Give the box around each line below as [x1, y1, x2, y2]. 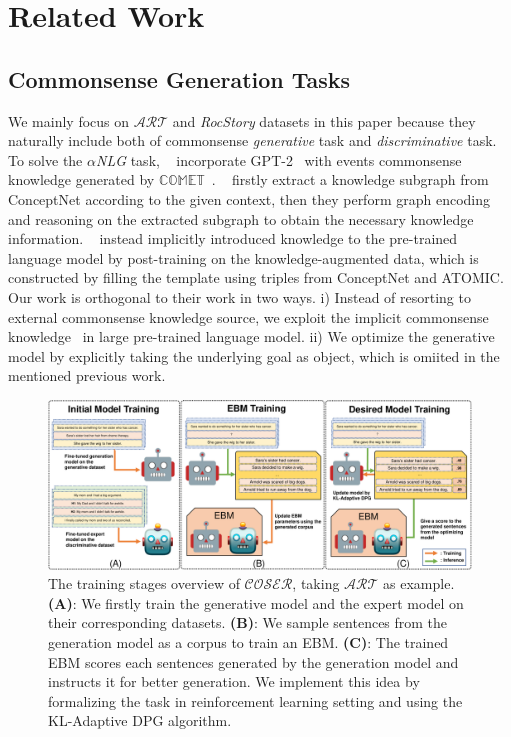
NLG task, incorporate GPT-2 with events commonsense [95, 149, 462, 170]
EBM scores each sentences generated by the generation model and [48, 651, 459, 672]
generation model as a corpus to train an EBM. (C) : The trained [48, 632, 449, 653]
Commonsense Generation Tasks [8, 63, 351, 94]
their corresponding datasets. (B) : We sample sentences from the [48, 612, 448, 633]
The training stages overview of [48, 573, 240, 594]
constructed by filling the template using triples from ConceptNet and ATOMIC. [8, 267, 504, 288]
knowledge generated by [8, 169, 155, 190]
